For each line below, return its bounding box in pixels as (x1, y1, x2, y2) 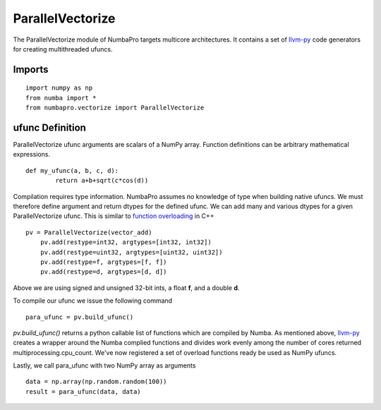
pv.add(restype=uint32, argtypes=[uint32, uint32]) (40, 248, 223, 256)
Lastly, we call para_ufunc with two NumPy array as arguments (13, 361, 196, 370)
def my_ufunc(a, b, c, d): (25, 167, 119, 174)
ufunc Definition (13, 121, 86, 133)
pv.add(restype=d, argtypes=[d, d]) (40, 268, 167, 276)
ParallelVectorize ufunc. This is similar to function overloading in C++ (13, 212, 214, 220)
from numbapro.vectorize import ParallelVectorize (25, 104, 205, 112)
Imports (13, 64, 49, 76)
